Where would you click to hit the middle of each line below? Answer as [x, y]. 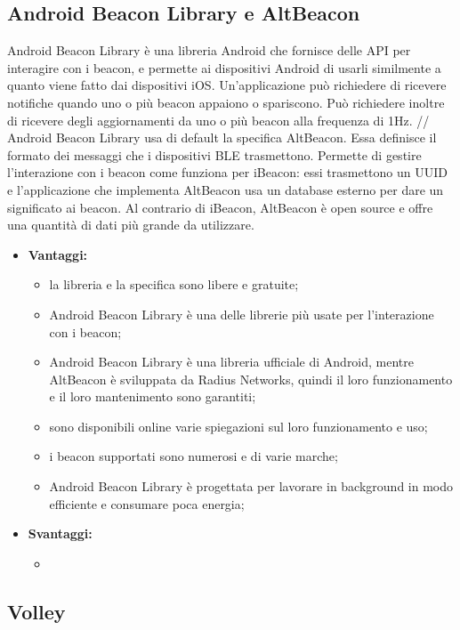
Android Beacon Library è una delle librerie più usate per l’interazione [242, 314]
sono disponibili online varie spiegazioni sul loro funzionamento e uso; [238, 426]
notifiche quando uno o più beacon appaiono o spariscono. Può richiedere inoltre [226, 102]
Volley [36, 611]
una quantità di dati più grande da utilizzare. [131, 225]
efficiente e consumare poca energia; [147, 503]
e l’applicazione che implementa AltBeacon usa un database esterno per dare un [226, 189]
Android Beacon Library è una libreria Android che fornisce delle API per [209, 50]
